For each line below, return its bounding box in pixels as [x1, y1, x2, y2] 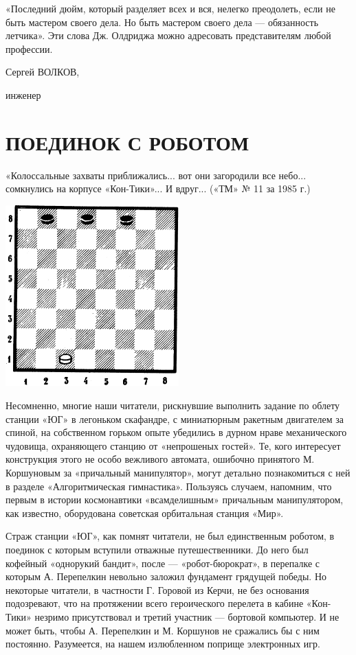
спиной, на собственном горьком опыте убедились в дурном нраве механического [5, 425, 347, 439]
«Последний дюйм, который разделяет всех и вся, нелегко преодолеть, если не [5, 1, 335, 15]
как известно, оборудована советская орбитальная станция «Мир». [5, 505, 284, 520]
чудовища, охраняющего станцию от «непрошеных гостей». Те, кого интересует [5, 438, 341, 452]
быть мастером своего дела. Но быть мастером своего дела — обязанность [5, 14, 319, 29]
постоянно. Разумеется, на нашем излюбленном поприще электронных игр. [5, 636, 320, 651]
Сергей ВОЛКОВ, [5, 65, 80, 79]
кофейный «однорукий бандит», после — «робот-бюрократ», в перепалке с [5, 555, 320, 570]
